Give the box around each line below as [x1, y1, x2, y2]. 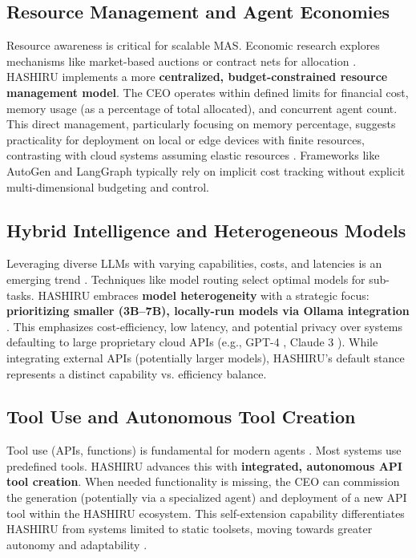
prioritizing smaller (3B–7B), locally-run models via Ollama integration [6, 302, 410, 319]
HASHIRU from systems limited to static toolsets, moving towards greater [6, 520, 373, 537]
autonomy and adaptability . [6, 536, 147, 552]
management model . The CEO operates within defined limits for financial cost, [6, 83, 409, 100]
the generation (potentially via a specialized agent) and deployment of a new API [6, 489, 407, 506]
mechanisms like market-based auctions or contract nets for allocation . [6, 52, 357, 69]
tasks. [6, 286, 34, 303]
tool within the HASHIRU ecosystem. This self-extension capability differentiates [6, 504, 405, 521]
